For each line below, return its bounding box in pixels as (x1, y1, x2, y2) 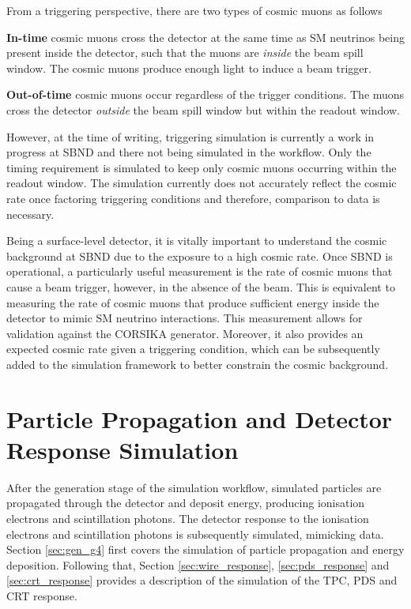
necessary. (6, 205, 55, 222)
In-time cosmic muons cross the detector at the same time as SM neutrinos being (6, 28, 405, 45)
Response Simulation (6, 433, 239, 465)
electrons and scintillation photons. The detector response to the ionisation (6, 509, 369, 526)
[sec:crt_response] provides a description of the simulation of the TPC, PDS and (6, 572, 398, 588)
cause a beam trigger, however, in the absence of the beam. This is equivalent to (6, 278, 395, 295)
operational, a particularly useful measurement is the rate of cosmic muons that (6, 263, 393, 280)
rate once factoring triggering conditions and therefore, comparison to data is (6, 190, 380, 206)
